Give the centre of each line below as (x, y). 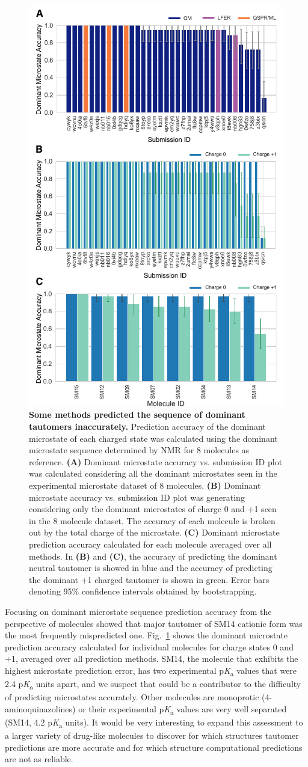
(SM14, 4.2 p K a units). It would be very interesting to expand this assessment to (154, 723)
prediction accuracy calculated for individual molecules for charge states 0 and (149, 646)
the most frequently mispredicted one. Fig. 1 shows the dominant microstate (146, 635)
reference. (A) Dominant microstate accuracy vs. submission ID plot (156, 461)
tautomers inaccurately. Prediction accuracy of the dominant (147, 426)
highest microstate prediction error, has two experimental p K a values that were (151, 671)
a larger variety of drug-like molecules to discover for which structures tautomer (152, 735)
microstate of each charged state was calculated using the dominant (153, 438)
